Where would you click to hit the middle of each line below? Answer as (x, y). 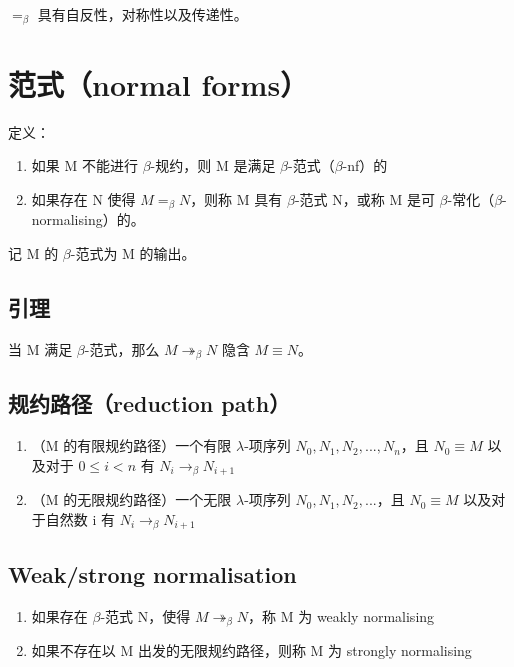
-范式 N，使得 (145, 615)
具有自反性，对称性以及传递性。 (142, 14)
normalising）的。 (88, 219)
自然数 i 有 (80, 518)
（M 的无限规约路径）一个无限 (131, 499)
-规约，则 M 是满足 (213, 165)
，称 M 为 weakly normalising (341, 615)
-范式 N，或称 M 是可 (364, 198)
